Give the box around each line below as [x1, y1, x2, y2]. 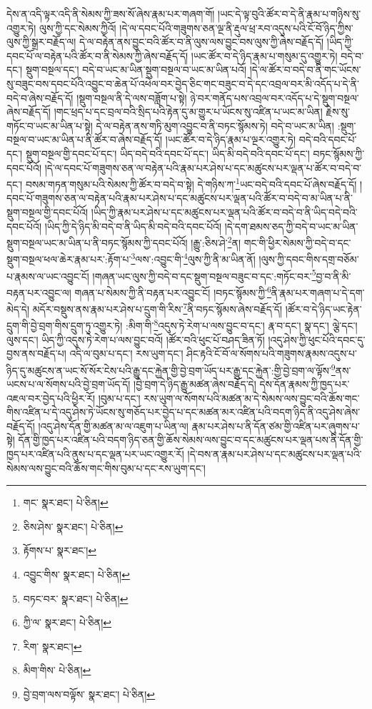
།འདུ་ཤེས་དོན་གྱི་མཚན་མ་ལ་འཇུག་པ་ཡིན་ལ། [38, 418, 188, 433]
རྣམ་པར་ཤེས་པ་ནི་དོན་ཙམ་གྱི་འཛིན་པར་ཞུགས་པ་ [191, 418, 360, 433]
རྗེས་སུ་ [326, 104, 350, 119]
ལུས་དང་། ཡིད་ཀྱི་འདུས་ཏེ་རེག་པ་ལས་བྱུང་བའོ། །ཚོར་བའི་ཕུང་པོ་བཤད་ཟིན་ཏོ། [6, 332, 265, 347]
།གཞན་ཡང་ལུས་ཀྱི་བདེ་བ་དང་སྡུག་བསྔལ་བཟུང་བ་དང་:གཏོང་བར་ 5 [92, 266, 316, 283]
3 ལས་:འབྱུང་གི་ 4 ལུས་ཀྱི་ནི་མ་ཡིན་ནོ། [131, 250, 256, 267]
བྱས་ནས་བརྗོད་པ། [6, 346, 66, 361]
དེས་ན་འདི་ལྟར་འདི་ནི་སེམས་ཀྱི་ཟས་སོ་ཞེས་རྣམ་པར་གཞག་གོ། [6, 6, 215, 21]
